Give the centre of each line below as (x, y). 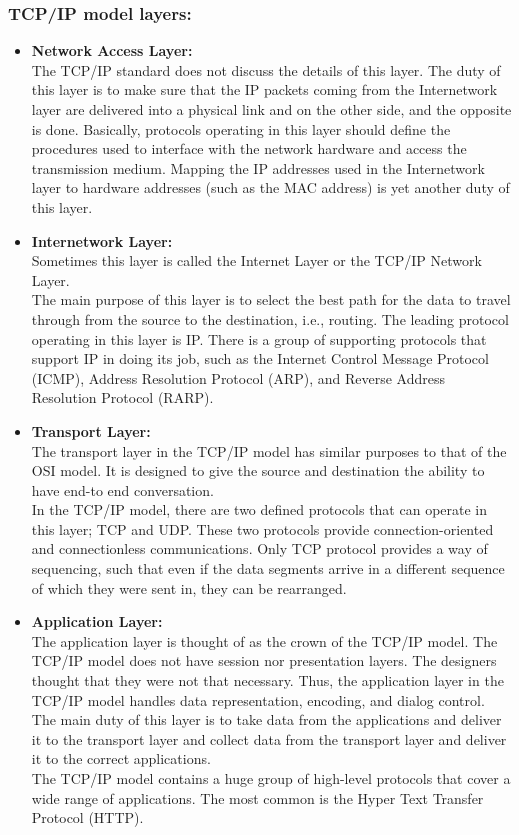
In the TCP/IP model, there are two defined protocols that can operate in (259, 509)
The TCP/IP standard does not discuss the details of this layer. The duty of (266, 69)
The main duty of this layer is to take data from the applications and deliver (266, 719)
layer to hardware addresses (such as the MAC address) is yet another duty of (270, 187)
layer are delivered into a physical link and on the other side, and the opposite (271, 109)
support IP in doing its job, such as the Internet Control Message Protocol (260, 358)
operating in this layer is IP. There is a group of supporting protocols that (259, 338)
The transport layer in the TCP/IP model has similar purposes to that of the (269, 450)
